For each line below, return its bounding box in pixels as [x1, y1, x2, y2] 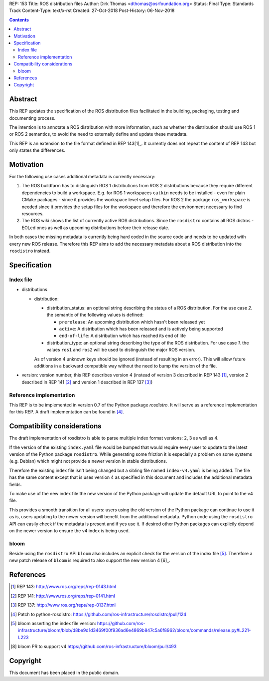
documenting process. [9, 115, 56, 121]
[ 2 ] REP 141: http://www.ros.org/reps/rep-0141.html [10, 593, 116, 599]
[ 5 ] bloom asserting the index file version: [10, 620, 97, 626]
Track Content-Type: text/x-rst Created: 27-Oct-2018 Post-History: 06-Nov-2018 [9, 7, 175, 13]
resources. [21, 211, 44, 217]
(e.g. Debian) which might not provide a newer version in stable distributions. [9, 458, 167, 464]
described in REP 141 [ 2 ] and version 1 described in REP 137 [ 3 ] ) [21, 379, 153, 385]
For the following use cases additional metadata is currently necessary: [9, 174, 156, 180]
